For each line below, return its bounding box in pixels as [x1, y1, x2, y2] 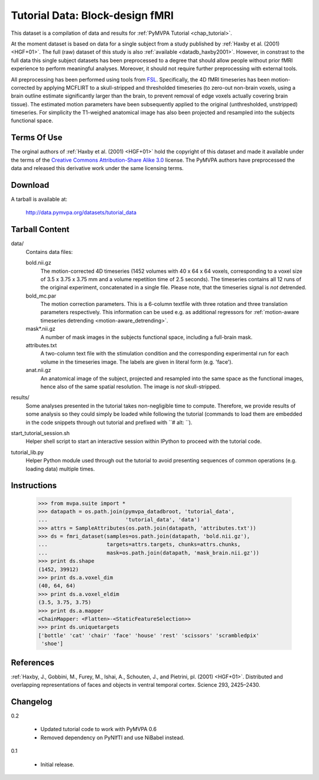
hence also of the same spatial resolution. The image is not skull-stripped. [40, 383, 221, 390]
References [11, 657, 54, 667]
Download [11, 180, 50, 190]
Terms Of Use [11, 133, 63, 143]
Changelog [11, 697, 53, 707]
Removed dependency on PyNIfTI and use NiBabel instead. [40, 734, 185, 741]
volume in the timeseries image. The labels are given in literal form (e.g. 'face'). [40, 358, 233, 365]
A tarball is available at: [11, 195, 68, 203]
